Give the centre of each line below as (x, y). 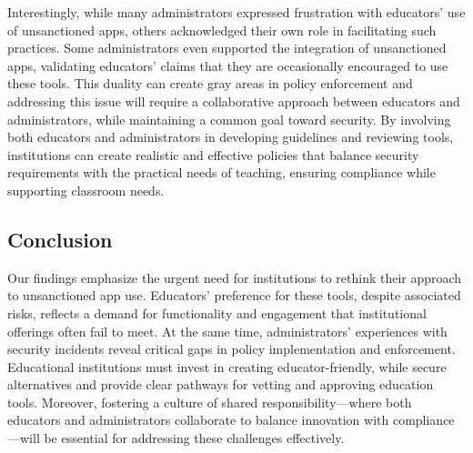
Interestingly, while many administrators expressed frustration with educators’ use (236, 12)
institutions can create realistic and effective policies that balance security (213, 154)
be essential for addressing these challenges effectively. (194, 438)
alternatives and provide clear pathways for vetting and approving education (221, 384)
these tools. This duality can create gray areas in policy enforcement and (210, 83)
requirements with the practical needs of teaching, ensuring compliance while (221, 172)
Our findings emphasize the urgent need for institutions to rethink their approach (235, 277)
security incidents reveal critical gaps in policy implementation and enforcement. (231, 349)
